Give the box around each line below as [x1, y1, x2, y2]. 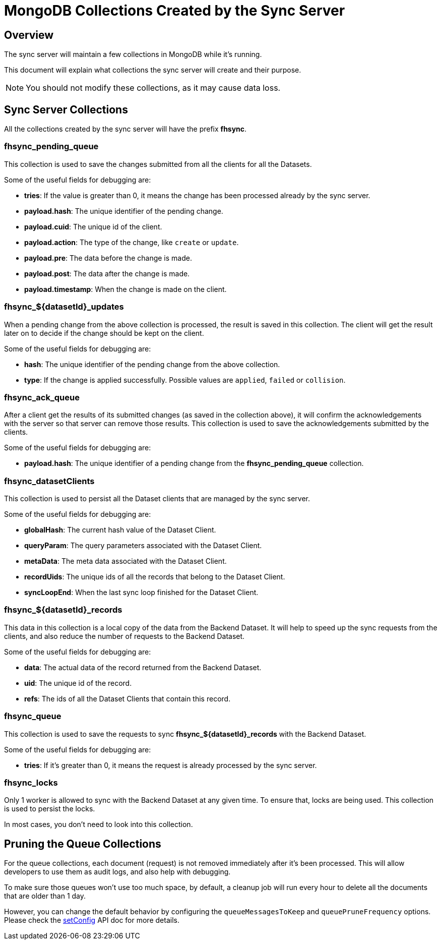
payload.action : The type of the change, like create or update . [24, 238, 239, 247]
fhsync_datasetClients [4, 476, 95, 486]
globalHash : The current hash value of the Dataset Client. [24, 525, 216, 535]
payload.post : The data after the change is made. [24, 269, 190, 278]
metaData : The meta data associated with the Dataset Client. [24, 557, 227, 566]
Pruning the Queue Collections [4, 837, 161, 850]
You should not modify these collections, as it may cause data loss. [26, 83, 281, 93]
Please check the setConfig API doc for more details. [4, 916, 179, 925]
